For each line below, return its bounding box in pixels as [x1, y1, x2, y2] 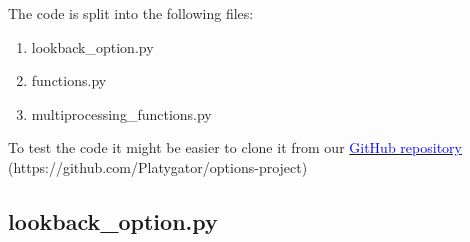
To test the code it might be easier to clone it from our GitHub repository [8, 137, 462, 158]
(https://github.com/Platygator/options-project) [8, 156, 308, 177]
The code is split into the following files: [8, 3, 254, 23]
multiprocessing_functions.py [31, 103, 212, 124]
